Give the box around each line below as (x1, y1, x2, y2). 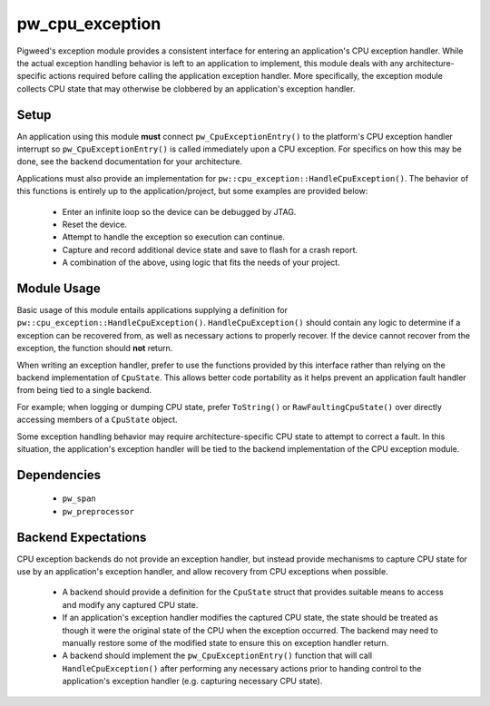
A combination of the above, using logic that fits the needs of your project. (62, 257, 340, 268)
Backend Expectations (16, 529, 147, 544)
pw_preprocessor (62, 506, 135, 516)
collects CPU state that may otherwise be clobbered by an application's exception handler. (16, 83, 356, 94)
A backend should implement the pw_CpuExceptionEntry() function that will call (62, 650, 372, 662)
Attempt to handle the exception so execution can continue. (62, 231, 286, 242)
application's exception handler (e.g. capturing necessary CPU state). (62, 676, 323, 687)
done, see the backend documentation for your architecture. (16, 156, 242, 167)
